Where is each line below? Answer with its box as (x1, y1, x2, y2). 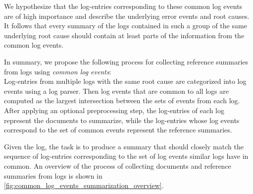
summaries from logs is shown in (4, 170, 102, 181)
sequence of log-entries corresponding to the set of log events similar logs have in (4, 151, 249, 161)
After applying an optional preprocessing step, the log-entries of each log (4, 105, 224, 115)
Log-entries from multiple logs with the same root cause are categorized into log (4, 76, 247, 86)
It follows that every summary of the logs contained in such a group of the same (4, 20, 247, 31)
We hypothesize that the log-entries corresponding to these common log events (4, 1, 243, 11)
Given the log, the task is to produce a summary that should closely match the (4, 141, 244, 151)
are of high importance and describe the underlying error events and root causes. (4, 10, 250, 21)
